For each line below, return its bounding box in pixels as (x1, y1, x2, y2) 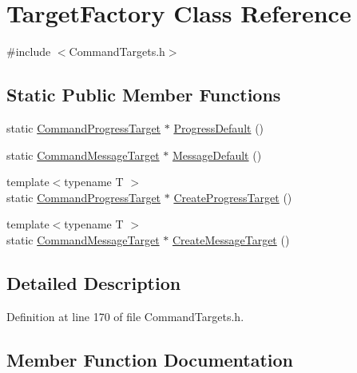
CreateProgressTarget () (173, 188, 292, 205)
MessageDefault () (172, 146, 262, 163)
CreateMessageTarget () (172, 231, 290, 248)
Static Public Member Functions (6, 82, 281, 107)
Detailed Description (6, 270, 181, 295)
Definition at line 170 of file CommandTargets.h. (6, 308, 244, 324)
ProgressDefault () (173, 119, 264, 136)
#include (6, 43, 51, 60)
